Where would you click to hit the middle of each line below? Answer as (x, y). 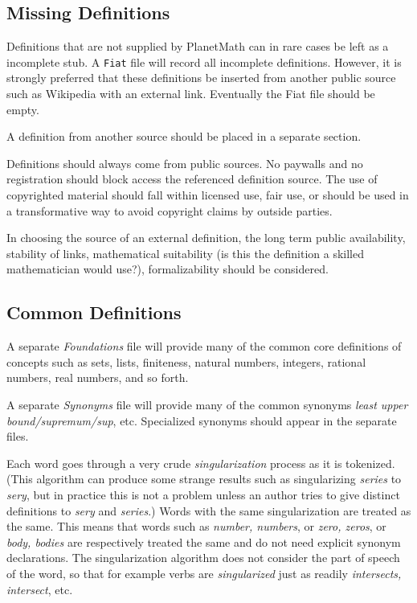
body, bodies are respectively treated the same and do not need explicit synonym (204, 541)
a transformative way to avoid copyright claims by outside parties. (170, 210)
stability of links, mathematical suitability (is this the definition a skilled (186, 253)
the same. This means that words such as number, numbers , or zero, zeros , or (196, 526)
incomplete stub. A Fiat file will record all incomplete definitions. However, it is (204, 62)
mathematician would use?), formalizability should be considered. (168, 269)
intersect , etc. (40, 589)
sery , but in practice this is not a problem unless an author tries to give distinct (203, 494)
